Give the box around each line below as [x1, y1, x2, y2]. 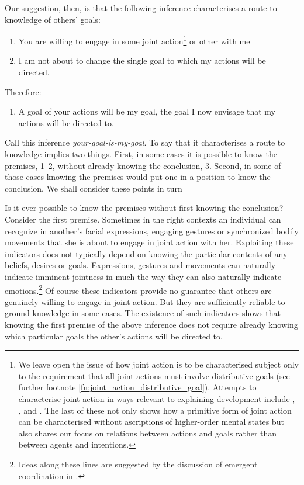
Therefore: [5, 85, 42, 98]
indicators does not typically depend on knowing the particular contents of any [5, 247, 288, 259]
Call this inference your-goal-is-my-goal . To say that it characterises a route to [5, 136, 285, 148]
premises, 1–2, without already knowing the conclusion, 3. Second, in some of [5, 159, 281, 171]
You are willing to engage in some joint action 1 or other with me [18, 33, 250, 47]
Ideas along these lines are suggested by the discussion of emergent [18, 458, 258, 470]
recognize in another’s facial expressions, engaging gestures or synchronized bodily [5, 224, 299, 237]
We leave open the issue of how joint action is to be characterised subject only [18, 358, 299, 370]
